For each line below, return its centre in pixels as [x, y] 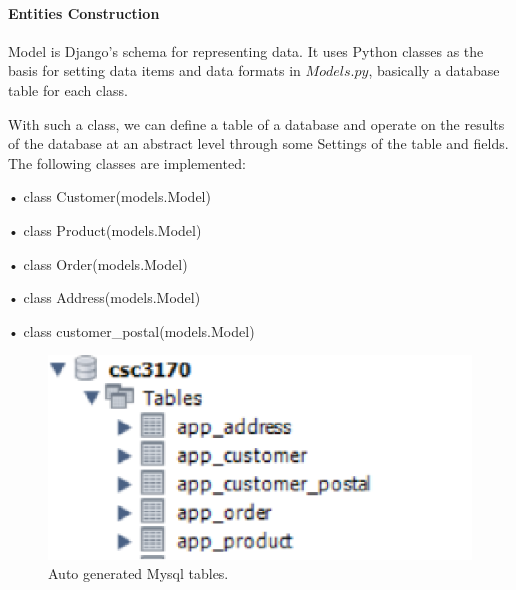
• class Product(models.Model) [105, 229]
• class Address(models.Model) [104, 297]
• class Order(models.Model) [98, 263]
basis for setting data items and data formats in [154, 70]
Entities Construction [84, 12]
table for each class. [68, 89]
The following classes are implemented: [127, 162]
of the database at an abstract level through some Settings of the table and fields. [258, 143]
